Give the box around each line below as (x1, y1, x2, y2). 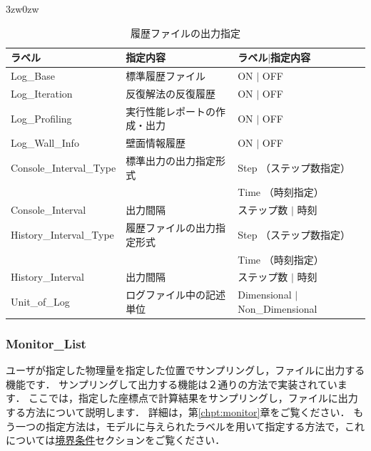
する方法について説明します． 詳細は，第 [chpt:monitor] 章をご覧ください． (6, 404, 350, 419)
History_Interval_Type (11, 227, 114, 242)
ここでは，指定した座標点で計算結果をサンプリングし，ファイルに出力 (29, 390, 358, 405)
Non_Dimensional (238, 301, 317, 316)
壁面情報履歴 (126, 135, 186, 150)
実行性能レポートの (126, 103, 216, 118)
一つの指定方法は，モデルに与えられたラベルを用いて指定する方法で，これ (15, 418, 365, 433)
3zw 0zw (6, 1, 39, 16)
